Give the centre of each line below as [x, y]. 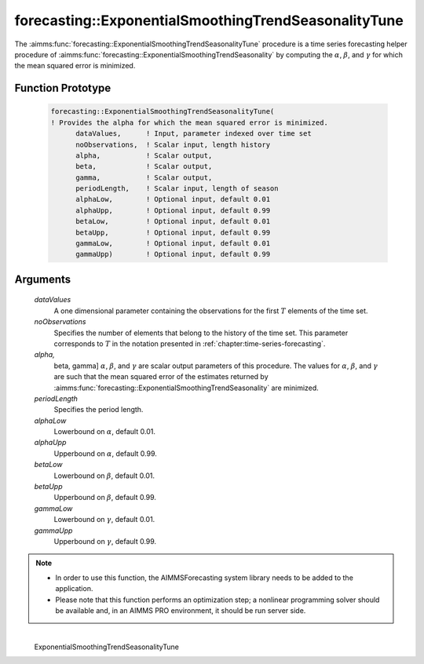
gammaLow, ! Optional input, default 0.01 [173, 244]
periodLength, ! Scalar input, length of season [177, 189]
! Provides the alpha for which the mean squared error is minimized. [190, 122]
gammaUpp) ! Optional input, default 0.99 [173, 254]
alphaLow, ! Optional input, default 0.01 [173, 199]
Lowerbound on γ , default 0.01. [104, 520]
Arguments [43, 279]
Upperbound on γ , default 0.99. [105, 541]
